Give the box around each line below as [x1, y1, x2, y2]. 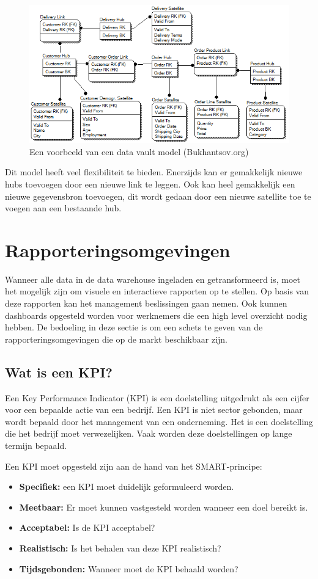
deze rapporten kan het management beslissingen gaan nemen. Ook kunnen [5, 297, 287, 310]
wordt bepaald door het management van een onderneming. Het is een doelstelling [5, 415, 313, 428]
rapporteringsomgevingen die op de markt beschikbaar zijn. [5, 332, 227, 345]
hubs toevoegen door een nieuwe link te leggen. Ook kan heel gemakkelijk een [5, 177, 295, 190]
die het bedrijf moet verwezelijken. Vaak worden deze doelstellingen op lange [5, 427, 292, 440]
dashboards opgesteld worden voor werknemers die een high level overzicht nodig [5, 308, 308, 321]
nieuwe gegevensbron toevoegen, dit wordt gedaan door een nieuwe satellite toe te [5, 189, 311, 202]
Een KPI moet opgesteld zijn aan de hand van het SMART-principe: [5, 459, 262, 472]
